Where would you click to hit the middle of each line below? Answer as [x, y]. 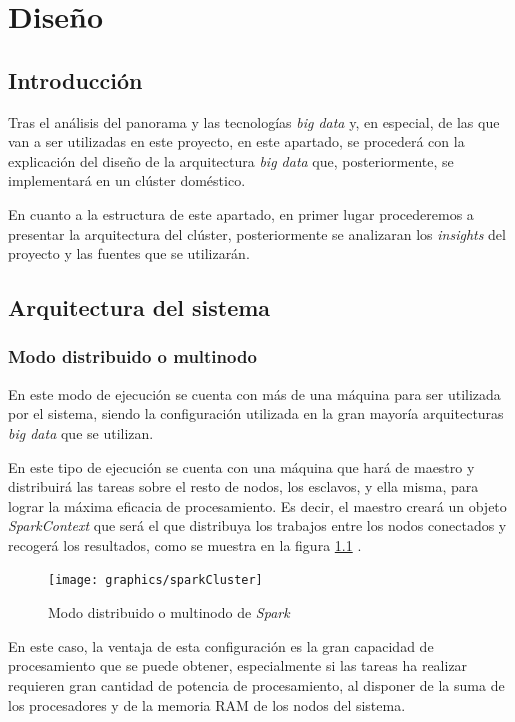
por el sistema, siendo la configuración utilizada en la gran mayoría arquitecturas [256, 413]
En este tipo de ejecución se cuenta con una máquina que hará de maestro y [241, 466]
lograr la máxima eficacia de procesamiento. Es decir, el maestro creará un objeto [257, 505]
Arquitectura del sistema [139, 307]
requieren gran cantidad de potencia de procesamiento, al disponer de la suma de [256, 684]
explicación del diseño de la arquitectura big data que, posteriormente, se [231, 160]
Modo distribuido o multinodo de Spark [169, 612]
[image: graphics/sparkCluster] [155, 580]
